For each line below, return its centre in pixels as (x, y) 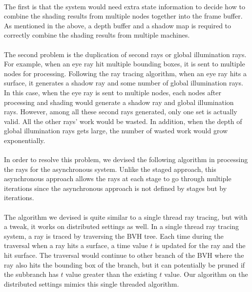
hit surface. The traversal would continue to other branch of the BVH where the (124, 255)
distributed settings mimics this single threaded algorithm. (92, 283)
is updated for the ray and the (200, 245)
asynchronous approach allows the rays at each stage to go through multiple (118, 178)
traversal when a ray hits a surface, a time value (76, 245)
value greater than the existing (111, 274)
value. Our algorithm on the (206, 274)
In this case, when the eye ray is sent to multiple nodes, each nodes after (113, 92)
